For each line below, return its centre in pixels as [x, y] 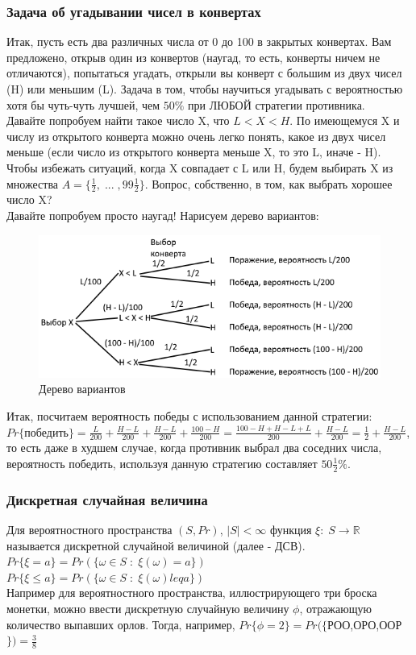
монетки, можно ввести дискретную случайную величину [148, 608]
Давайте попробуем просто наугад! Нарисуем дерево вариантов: [163, 215]
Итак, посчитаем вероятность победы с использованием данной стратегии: [189, 415]
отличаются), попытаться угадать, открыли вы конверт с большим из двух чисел [204, 73]
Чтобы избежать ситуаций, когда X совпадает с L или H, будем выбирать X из [200, 167]
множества [33, 183]
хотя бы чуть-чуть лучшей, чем [83, 104]
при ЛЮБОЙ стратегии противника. [277, 104]
